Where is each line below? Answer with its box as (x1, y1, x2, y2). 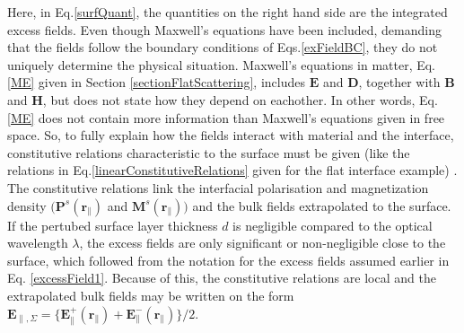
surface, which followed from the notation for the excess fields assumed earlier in (7, 250, 450, 269)
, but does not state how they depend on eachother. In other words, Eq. (42, 90, 438, 109)
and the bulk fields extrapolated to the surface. (192, 196, 451, 215)
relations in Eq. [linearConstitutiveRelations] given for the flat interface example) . (7, 161, 458, 180)
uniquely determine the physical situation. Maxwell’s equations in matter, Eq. (7, 55, 436, 74)
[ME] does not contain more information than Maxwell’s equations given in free (7, 108, 445, 127)
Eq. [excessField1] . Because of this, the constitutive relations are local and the (7, 268, 436, 287)
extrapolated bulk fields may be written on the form (7, 285, 294, 304)
